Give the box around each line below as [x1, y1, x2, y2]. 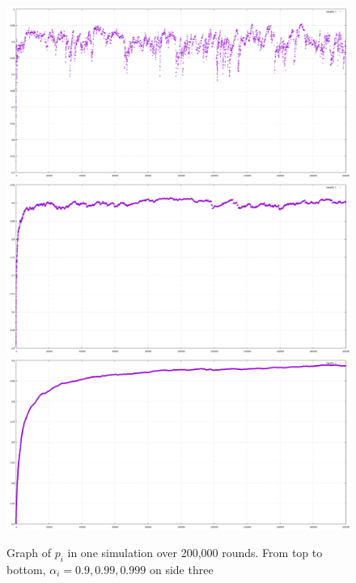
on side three [149, 560, 214, 577]
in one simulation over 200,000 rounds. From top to [67, 544, 323, 560]
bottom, [6, 560, 46, 577]
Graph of [6, 544, 51, 560]
